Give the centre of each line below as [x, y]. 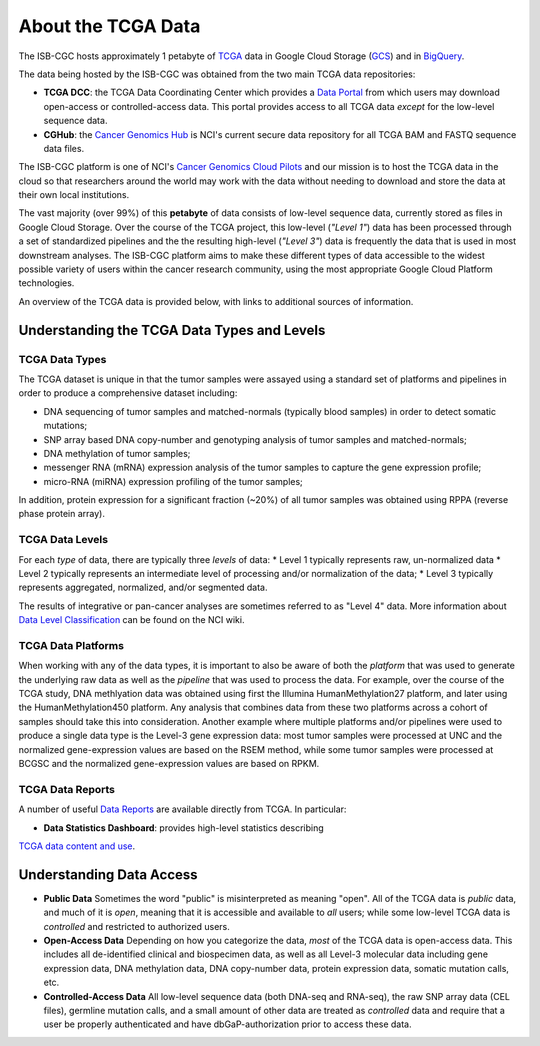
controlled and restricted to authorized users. [136, 926]
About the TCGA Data [109, 26]
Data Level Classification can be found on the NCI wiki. [131, 620]
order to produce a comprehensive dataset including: [128, 393]
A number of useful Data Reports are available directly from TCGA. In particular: [182, 809]
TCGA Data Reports [66, 789]
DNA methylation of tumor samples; [117, 453]
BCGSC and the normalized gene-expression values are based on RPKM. [169, 764]
